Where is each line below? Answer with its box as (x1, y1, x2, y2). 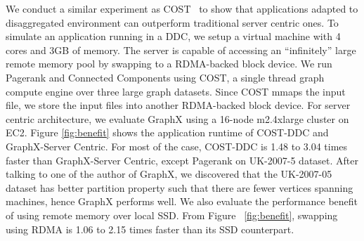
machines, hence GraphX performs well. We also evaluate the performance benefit (6, 194, 358, 209)
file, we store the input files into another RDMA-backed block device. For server (6, 98, 351, 112)
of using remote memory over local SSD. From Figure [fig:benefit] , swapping (6, 207, 338, 222)
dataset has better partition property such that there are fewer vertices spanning (6, 180, 353, 195)
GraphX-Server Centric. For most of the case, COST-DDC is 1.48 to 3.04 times (6, 138, 348, 153)
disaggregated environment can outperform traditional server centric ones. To (6, 15, 339, 30)
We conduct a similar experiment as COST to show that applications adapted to (6, 1, 358, 15)
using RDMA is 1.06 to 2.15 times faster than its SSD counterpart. (6, 221, 294, 236)
